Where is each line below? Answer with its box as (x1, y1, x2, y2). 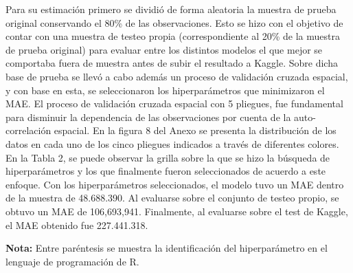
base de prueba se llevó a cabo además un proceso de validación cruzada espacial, (5, 69, 348, 83)
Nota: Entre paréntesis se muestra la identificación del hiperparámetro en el (5, 241, 328, 255)
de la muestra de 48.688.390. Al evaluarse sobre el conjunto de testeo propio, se (5, 190, 339, 205)
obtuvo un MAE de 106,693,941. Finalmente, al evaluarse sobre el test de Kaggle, (5, 204, 348, 218)
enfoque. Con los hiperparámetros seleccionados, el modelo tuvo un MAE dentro (5, 177, 344, 191)
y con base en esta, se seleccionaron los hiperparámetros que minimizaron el (5, 83, 325, 97)
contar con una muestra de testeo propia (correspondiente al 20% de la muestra (5, 29, 341, 43)
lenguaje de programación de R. (5, 254, 139, 268)
